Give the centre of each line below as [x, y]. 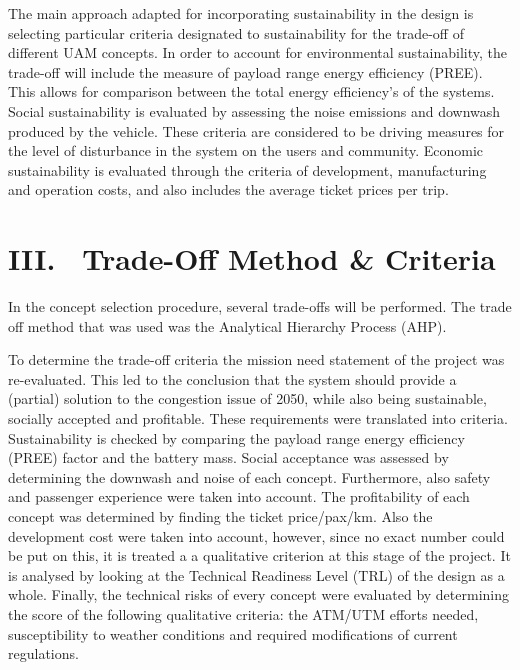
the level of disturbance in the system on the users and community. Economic [246, 150]
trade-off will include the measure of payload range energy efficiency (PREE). [245, 71]
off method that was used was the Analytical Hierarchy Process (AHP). [227, 325]
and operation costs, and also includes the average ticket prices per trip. [228, 189]
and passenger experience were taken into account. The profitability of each [239, 496]
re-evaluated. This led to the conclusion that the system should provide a [232, 378]
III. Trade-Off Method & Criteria [252, 258]
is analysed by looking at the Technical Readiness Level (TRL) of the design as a [256, 574]
